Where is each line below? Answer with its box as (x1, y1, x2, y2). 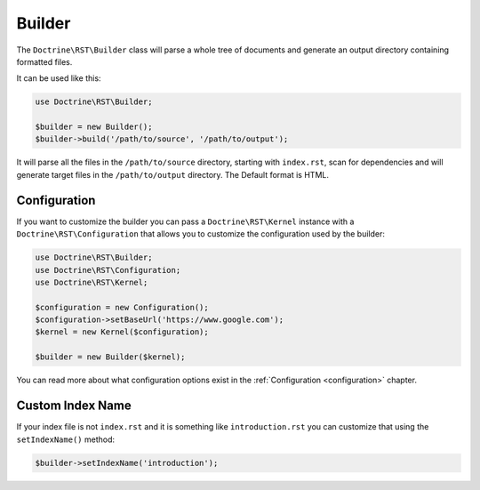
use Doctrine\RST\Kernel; (35, 277, 148, 287)
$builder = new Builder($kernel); (35, 352, 186, 362)
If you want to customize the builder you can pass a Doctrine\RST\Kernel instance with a (16, 216, 355, 227)
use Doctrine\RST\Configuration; (35, 265, 181, 275)
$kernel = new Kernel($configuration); (35, 327, 209, 337)
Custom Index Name (16, 398, 132, 414)
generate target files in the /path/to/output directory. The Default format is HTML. (16, 169, 329, 180)
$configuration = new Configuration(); (35, 302, 209, 312)
